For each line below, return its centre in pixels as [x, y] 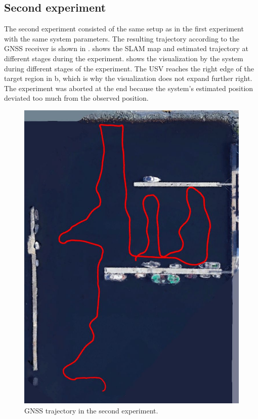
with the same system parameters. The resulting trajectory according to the [122, 38]
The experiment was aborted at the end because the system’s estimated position [129, 88]
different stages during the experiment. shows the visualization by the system [124, 58]
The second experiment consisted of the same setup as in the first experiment [124, 29]
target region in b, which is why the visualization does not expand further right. [128, 78]
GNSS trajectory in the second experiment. [91, 410]
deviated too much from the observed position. [76, 98]
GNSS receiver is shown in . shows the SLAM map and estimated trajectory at [126, 48]
